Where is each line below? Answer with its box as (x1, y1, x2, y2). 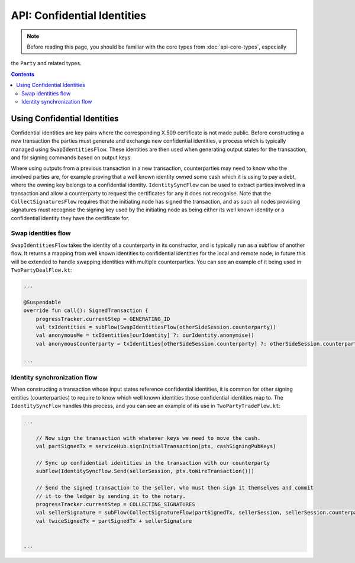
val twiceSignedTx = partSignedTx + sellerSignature (35, 517, 192, 524)
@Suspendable (23, 299, 62, 305)
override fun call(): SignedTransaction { (23, 307, 149, 314)
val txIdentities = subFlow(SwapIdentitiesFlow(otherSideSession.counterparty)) (35, 323, 276, 330)
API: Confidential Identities (11, 9, 146, 22)
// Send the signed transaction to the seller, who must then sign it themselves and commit (35, 484, 314, 491)
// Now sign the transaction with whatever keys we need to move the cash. (35, 435, 261, 441)
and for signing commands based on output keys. (11, 154, 133, 161)
